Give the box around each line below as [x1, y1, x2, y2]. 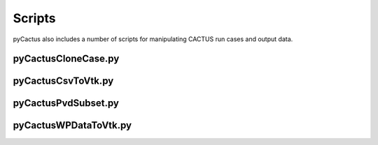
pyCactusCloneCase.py [13, 53, 120, 65]
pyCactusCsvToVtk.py [13, 75, 114, 87]
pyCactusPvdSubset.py [13, 98, 119, 109]
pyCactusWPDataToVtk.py [13, 119, 132, 132]
